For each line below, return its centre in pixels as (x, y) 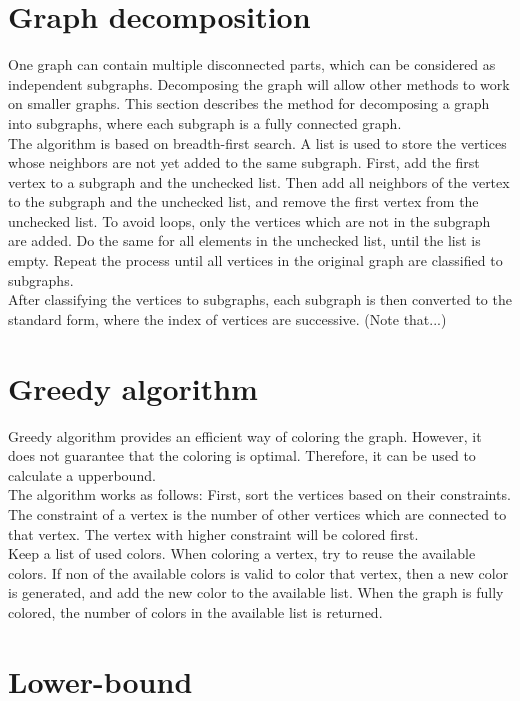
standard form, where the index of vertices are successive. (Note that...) (227, 318)
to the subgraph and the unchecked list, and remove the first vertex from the (243, 201)
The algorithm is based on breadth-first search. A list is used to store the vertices (257, 142)
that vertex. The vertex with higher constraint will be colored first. (213, 533)
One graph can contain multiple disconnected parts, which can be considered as (252, 64)
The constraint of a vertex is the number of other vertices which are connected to (257, 513)
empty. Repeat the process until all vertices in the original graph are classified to (255, 260)
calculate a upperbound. (82, 474)
